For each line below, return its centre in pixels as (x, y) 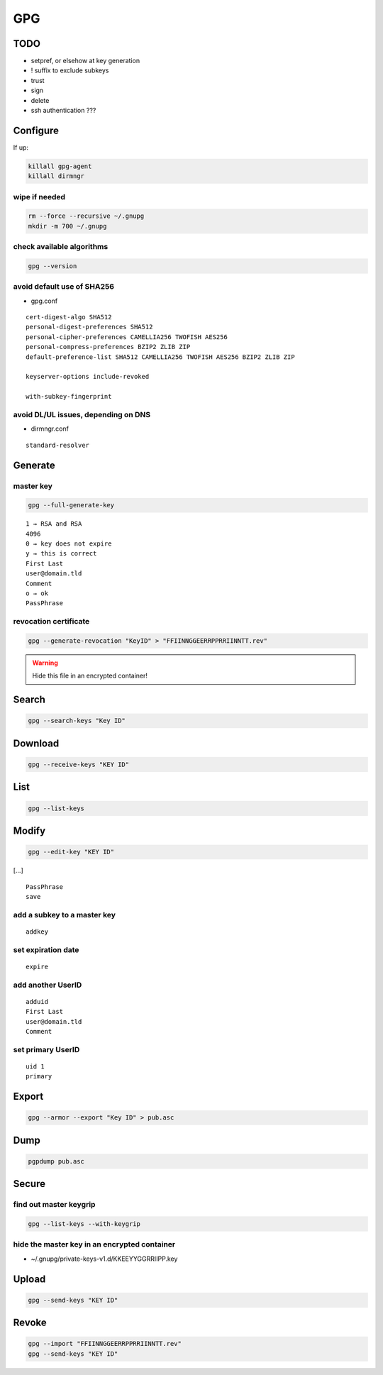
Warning (45, 663)
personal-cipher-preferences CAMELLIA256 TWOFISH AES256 (127, 337)
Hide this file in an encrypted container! (90, 676)
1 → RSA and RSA (54, 524)
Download (36, 743)
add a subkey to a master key (65, 915)
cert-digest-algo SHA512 (69, 317)
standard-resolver (58, 445)
